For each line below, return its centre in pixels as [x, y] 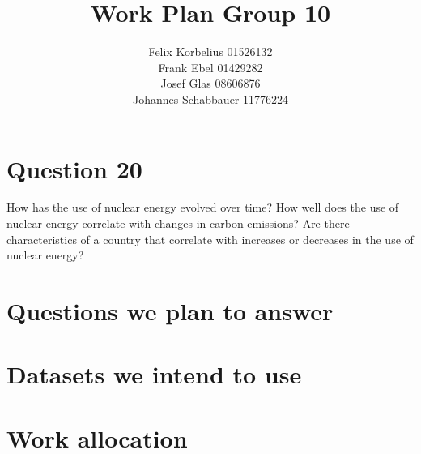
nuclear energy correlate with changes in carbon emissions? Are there [178, 223]
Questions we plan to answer [170, 311]
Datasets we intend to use [154, 374]
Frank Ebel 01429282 [210, 67]
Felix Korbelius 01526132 [210, 51]
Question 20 [74, 168]
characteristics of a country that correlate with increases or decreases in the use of [210, 239]
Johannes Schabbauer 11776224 [210, 99]
